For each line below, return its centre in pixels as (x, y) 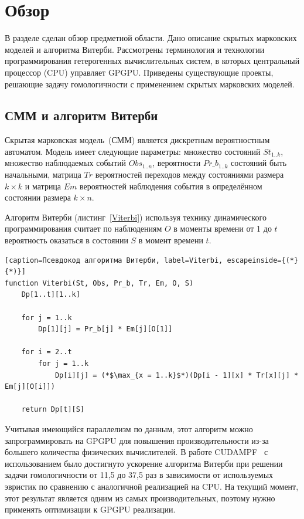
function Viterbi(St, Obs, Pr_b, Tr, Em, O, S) (99, 283)
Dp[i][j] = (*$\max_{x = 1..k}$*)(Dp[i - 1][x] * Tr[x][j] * (177, 375)
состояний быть (259, 163)
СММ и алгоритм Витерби (81, 115)
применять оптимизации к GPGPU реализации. (90, 509)
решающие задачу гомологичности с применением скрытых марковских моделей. (150, 84)
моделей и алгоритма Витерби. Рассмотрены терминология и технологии (135, 49)
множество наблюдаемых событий (66, 163)
